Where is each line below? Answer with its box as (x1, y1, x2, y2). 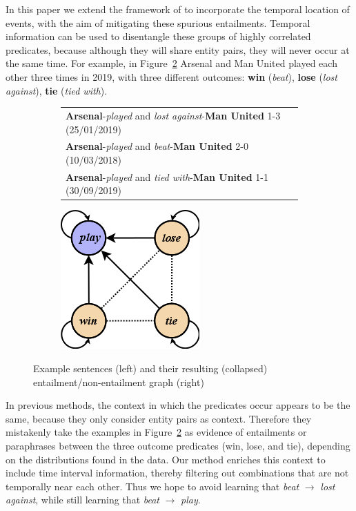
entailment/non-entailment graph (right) (33, 374, 204, 389)
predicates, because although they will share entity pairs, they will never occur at (6, 42, 350, 57)
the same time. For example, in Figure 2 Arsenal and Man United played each (6, 56, 337, 70)
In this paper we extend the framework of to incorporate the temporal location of (6, 2, 350, 16)
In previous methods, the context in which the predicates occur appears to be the (6, 398, 350, 412)
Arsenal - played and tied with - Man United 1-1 (66, 169, 268, 184)
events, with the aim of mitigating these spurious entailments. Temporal (6, 15, 310, 30)
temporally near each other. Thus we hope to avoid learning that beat (6, 479, 299, 493)
